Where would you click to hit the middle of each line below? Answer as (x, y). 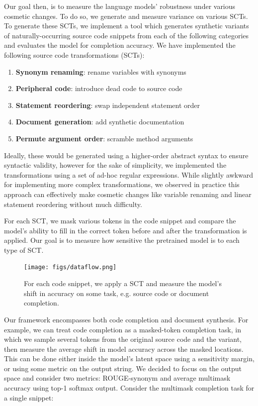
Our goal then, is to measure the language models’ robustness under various (120, 6)
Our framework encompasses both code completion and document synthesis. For (126, 319)
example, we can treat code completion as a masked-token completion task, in (123, 329)
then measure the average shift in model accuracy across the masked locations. (124, 349)
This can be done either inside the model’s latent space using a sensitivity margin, (129, 358)
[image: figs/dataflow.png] (70, 267)
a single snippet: (29, 397)
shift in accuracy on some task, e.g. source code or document (117, 293)
